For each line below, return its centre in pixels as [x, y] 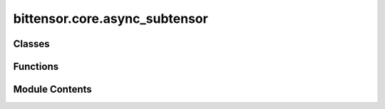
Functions [36, 67]
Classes [31, 44]
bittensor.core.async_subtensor [111, 19]
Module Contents [52, 89]
